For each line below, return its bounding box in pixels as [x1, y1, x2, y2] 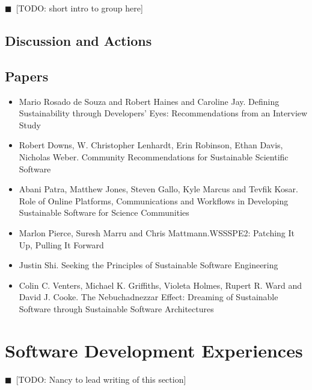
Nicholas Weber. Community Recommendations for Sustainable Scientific [19, 150, 289, 163]
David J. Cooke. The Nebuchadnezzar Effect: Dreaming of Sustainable [19, 291, 278, 303]
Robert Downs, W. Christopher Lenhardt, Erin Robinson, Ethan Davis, [19, 139, 283, 151]
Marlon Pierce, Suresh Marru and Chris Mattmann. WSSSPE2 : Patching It [19, 226, 295, 239]
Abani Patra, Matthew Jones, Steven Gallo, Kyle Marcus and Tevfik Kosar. [19, 183, 298, 195]
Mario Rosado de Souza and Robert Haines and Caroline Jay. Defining [19, 95, 280, 107]
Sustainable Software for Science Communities [19, 206, 189, 219]
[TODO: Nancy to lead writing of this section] [16, 373, 186, 385]
